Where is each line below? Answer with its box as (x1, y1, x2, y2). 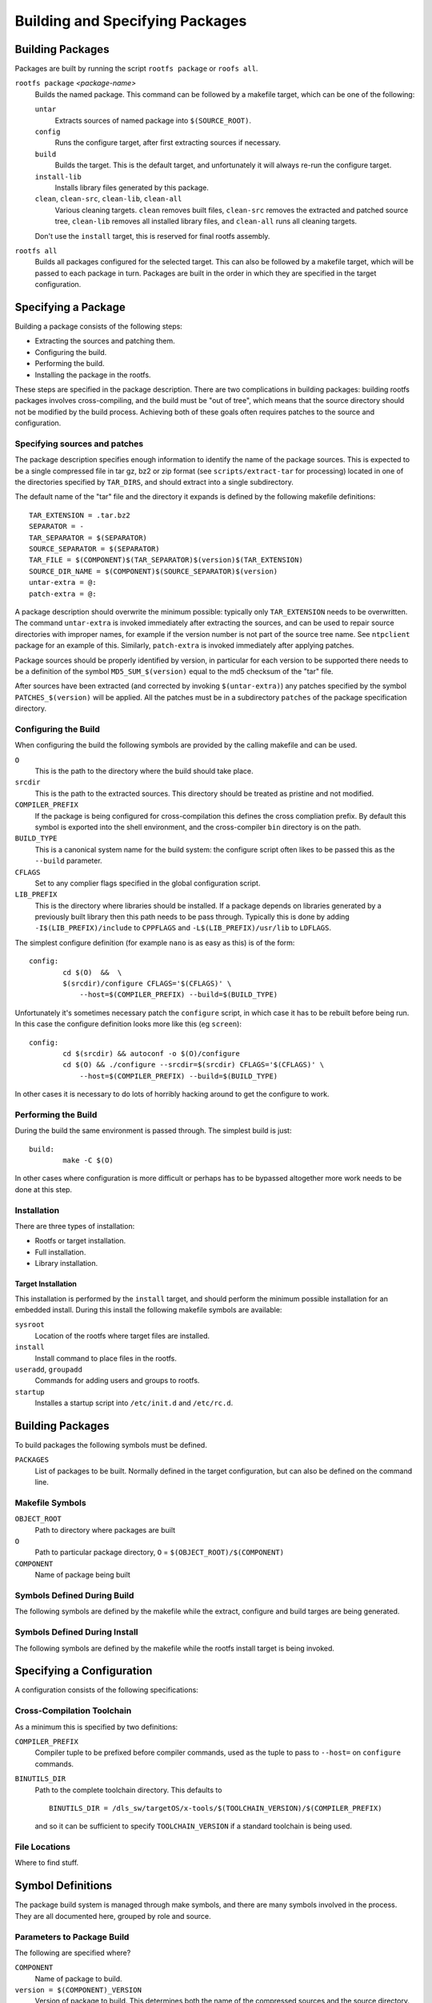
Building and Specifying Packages (14, 12, 247, 30)
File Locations (14, 1841, 71, 1852)
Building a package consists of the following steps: (14, 321, 183, 331)
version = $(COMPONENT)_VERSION (14, 1985, 142, 1995)
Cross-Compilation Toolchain (14, 1705, 132, 1716)
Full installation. (34, 1247, 86, 1257)
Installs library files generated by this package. (54, 183, 210, 192)
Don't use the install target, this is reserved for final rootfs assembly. (34, 231, 270, 240)
